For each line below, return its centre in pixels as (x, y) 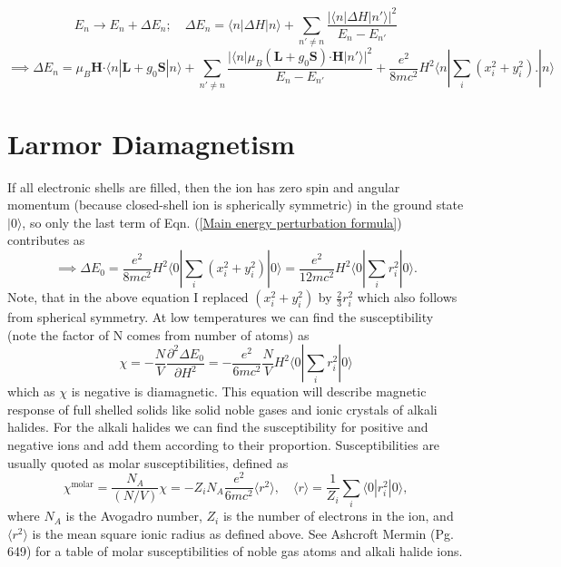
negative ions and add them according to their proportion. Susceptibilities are (224, 445)
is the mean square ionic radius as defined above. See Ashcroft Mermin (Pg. (243, 533)
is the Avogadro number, (134, 516)
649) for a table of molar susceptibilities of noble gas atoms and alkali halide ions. (235, 551)
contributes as (46, 240)
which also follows (407, 297)
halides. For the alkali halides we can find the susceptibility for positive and (218, 427)
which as (31, 391)
